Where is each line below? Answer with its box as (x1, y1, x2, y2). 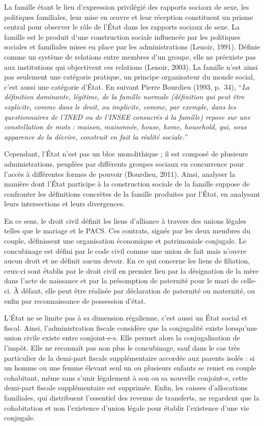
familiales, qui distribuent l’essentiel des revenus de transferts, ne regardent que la (4, 392, 259, 403)
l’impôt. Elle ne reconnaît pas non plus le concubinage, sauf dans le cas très (4, 342, 240, 353)
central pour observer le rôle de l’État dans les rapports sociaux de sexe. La (4, 21, 240, 32)
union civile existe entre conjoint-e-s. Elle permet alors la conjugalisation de (4, 332, 240, 343)
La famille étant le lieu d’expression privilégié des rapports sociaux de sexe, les (4, 2, 249, 12)
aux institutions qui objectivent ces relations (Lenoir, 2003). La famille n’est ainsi (4, 61, 258, 72)
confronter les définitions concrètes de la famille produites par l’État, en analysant (4, 188, 260, 199)
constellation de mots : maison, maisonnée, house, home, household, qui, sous (4, 121, 247, 132)
